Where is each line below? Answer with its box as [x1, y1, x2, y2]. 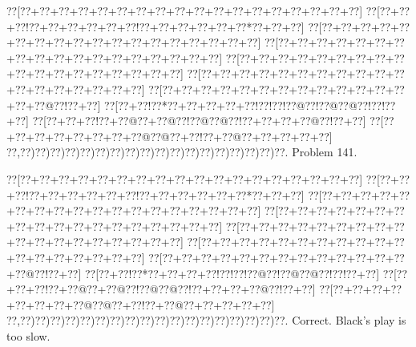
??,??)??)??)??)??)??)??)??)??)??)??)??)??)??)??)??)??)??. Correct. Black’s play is [6, 312, 406, 329]
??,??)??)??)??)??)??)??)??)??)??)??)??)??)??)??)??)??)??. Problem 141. [6, 143, 357, 160]
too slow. [6, 327, 50, 344]
